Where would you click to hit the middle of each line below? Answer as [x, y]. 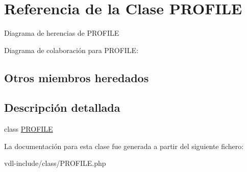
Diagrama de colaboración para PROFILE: [71, 50]
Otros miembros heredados [77, 77]
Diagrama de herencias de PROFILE [62, 33]
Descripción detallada [62, 107]
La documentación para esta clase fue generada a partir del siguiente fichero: [124, 146]
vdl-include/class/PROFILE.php [55, 163]
